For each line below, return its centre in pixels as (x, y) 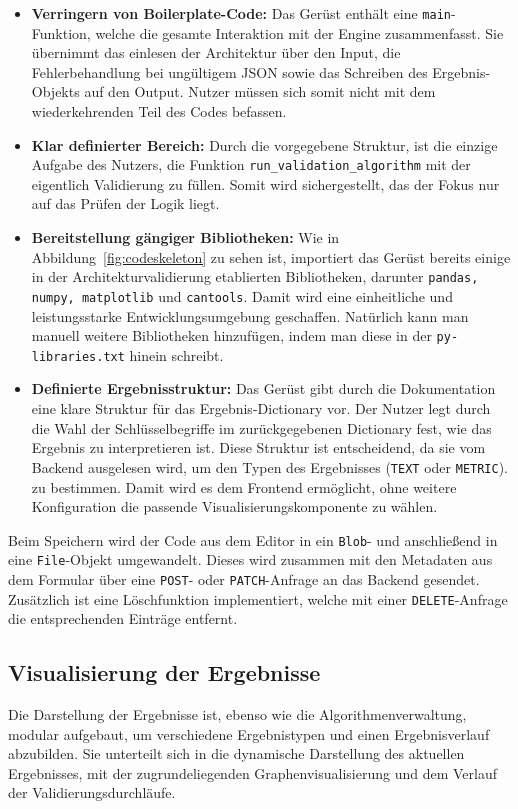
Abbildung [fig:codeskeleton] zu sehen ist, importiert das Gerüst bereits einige (271, 256)
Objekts (55, 91)
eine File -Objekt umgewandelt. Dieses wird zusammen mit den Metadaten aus (250, 559)
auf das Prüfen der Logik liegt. (125, 203)
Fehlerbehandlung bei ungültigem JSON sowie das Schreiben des (229, 71)
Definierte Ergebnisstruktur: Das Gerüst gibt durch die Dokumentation (263, 388)
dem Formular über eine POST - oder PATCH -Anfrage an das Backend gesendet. (244, 579)
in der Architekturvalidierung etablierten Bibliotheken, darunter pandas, (255, 276)
